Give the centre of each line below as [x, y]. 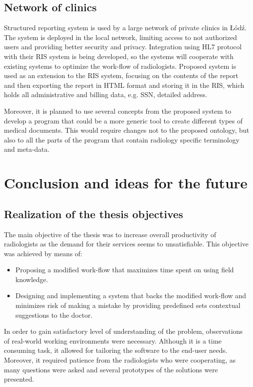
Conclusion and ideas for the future [126, 183]
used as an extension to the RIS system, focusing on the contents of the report [121, 75]
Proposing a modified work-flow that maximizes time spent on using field [125, 270]
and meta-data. [27, 149]
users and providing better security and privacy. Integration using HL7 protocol [123, 47]
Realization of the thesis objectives [94, 214]
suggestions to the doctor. [54, 315]
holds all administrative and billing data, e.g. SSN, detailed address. [106, 94]
